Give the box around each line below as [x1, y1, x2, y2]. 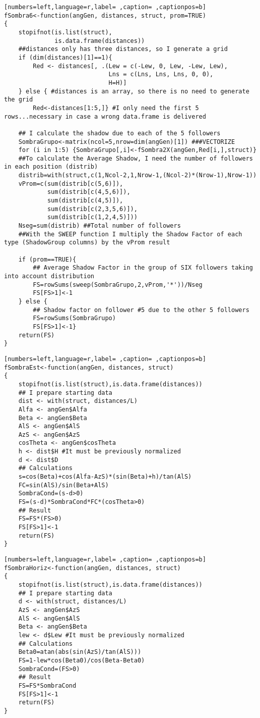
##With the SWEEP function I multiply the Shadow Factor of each [18, 230, 242, 238]
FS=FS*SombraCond [18, 682, 77, 689]
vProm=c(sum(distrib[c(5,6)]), [18, 180, 123, 187]
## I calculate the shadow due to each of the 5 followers [18, 129, 221, 137]
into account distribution [4, 273, 94, 280]
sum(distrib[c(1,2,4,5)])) [47, 214, 138, 221]
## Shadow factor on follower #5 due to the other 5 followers [33, 306, 249, 314]
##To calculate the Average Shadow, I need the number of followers [18, 155, 253, 162]
